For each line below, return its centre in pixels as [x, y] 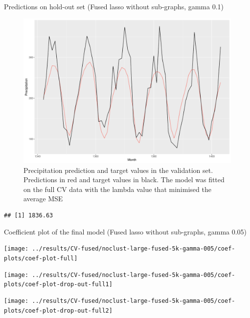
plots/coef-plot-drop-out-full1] [58, 285]
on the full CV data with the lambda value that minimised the [117, 189]
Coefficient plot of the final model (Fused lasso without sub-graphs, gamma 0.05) [125, 231]
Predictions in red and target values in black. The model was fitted [124, 180]
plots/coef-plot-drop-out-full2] [58, 310]
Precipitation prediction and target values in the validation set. [118, 170]
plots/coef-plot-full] [41, 258]
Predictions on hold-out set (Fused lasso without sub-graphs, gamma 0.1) [114, 6]
